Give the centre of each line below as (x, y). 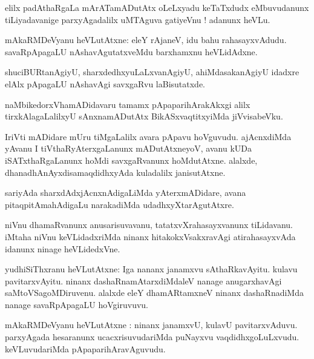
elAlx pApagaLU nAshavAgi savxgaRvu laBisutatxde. (105, 83)
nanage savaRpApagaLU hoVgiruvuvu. (77, 304)
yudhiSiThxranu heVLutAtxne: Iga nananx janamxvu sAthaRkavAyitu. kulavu (151, 269)
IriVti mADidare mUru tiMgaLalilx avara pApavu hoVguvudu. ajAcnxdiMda (148, 136)
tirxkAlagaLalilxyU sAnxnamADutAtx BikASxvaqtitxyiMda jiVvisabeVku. (144, 116)
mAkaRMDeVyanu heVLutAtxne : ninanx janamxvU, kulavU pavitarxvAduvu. (151, 325)
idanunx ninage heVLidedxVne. (63, 248)
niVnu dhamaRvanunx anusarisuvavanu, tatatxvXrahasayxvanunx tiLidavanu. (149, 225)
